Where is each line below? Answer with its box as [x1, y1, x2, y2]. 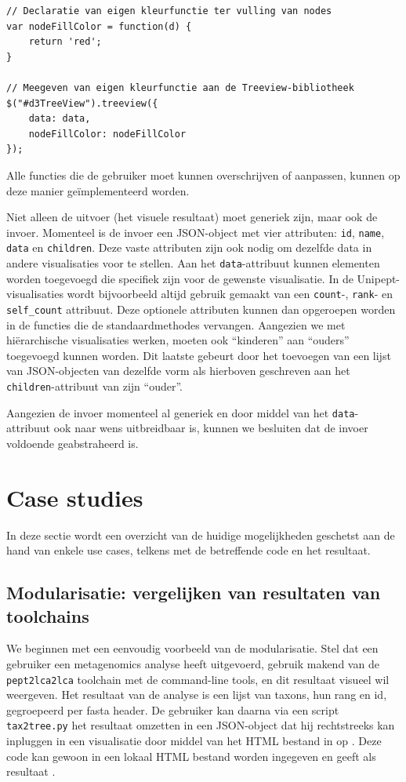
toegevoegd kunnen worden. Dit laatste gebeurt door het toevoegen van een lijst [6, 347, 391, 363]
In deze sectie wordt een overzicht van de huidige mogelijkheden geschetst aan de [6, 526, 395, 543]
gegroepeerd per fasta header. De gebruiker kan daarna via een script [6, 701, 339, 718]
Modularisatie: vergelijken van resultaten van [6, 580, 381, 605]
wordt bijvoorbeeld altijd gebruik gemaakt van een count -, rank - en [67, 286, 393, 302]
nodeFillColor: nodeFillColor [28, 128, 187, 140]
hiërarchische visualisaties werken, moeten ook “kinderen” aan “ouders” [6, 332, 350, 348]
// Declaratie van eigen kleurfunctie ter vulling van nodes [6, 5, 332, 16]
